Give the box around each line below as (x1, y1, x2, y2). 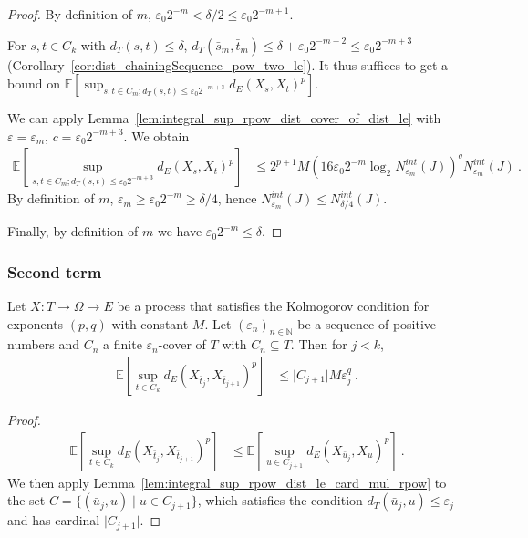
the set (7, 491, 46, 510)
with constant (111, 314, 189, 333)
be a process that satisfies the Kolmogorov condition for (117, 295, 430, 315)
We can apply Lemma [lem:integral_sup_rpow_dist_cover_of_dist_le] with (7, 109, 441, 128)
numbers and (7, 335, 80, 354)
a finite (103, 335, 142, 354)
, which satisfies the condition (197, 491, 363, 510)
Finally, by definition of (7, 222, 139, 241)
